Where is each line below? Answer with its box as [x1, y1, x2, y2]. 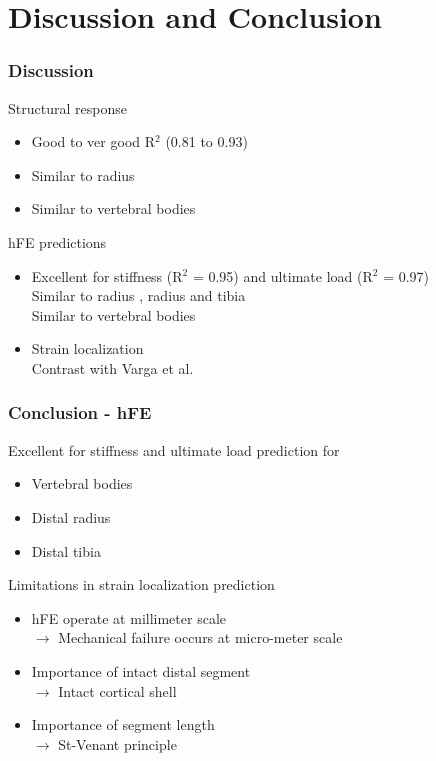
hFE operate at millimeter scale [31, 607, 226, 628]
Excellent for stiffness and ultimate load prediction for [8, 439, 340, 460]
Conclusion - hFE [8, 400, 152, 425]
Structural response [8, 97, 127, 118]
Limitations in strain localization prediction [8, 574, 275, 595]
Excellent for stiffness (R [31, 265, 183, 286]
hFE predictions [8, 231, 107, 252]
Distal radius [31, 506, 111, 527]
